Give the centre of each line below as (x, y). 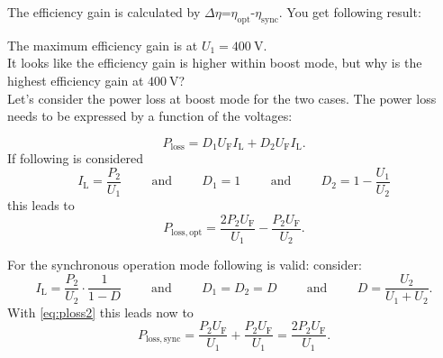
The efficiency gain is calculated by (104, 12)
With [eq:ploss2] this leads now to (100, 312)
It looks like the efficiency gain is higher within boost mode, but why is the (215, 63)
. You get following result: (350, 12)
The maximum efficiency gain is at (103, 45)
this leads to (41, 205)
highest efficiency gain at (76, 80)
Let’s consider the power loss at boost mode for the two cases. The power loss (222, 98)
